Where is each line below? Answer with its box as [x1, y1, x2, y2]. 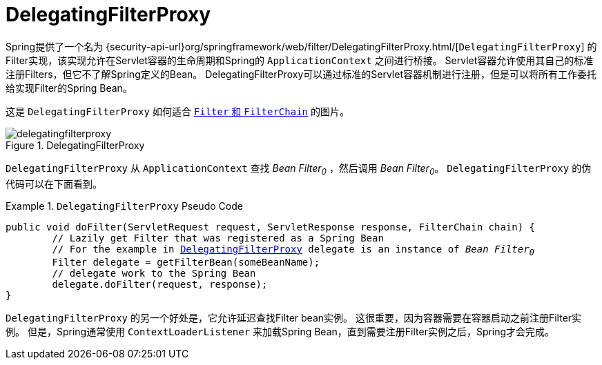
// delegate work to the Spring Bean [52, 268, 256, 279]
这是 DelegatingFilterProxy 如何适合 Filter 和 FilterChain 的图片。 [6, 105, 349, 117]
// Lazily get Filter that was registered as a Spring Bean [52, 232, 384, 244]
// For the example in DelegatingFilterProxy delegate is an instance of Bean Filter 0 [52, 243, 534, 257]
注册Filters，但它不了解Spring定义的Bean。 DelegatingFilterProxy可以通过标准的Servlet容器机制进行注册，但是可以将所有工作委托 [6, 68, 596, 80]
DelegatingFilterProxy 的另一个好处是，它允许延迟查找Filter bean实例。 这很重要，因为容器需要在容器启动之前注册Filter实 [6, 312, 582, 324]
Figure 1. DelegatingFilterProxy [6, 139, 145, 151]
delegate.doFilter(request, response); [52, 279, 268, 290]
